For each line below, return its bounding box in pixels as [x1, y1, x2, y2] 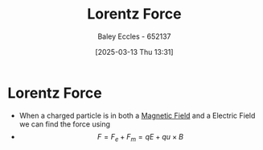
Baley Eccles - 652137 [97, 31, 171, 41]
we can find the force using [18, 119, 110, 129]
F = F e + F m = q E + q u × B [97, 131, 184, 144]
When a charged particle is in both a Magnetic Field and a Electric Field [18, 110, 256, 120]
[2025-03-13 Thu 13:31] [95, 47, 174, 56]
